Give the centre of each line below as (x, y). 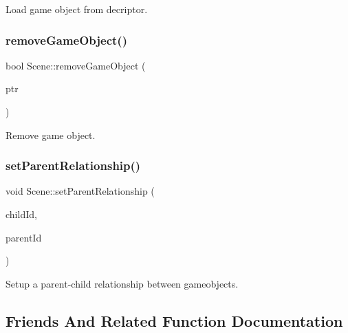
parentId (24, 237)
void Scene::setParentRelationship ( (80, 191)
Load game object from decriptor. (77, 9)
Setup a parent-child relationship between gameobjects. (122, 283)
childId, (21, 214)
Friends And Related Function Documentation (174, 320)
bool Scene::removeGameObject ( (76, 65)
